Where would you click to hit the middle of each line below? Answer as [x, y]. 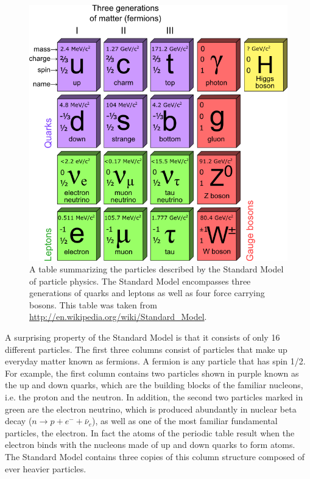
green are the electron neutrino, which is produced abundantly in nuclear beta [151, 409]
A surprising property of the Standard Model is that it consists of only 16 [143, 337]
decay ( [19, 421]
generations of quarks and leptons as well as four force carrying [147, 293]
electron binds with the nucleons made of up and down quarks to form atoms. [150, 445]
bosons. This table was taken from [93, 304]
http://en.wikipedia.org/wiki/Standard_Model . [118, 317]
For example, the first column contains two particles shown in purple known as [152, 373]
